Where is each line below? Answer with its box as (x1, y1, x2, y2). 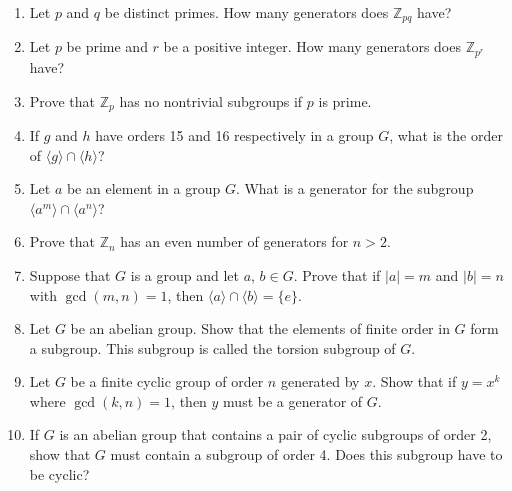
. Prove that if (293, 264, 381, 285)
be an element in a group (66, 178, 221, 199)
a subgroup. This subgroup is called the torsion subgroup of (29, 337, 396, 358)
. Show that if (372, 371, 457, 392)
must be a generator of (223, 390, 363, 411)
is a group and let (130, 264, 239, 285)
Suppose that (29, 264, 111, 285)
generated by (280, 371, 360, 392)
